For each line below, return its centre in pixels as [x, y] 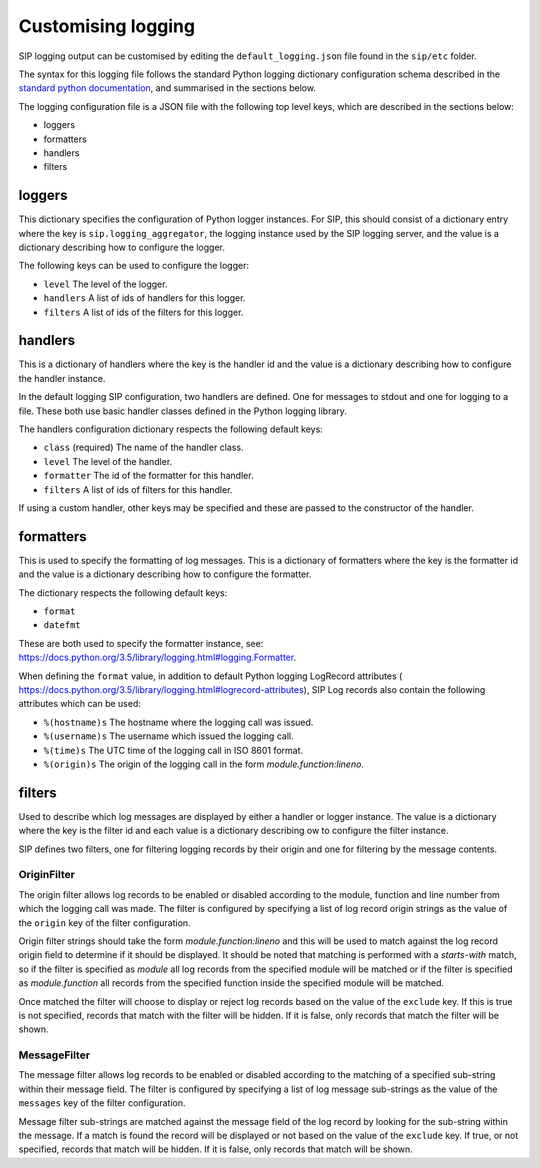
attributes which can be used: [80, 704]
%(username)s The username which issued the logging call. [168, 736]
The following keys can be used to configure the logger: [134, 266]
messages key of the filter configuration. [102, 1103]
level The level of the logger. [105, 284]
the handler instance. [62, 378]
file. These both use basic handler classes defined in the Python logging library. [182, 411]
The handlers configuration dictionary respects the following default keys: [171, 429]
